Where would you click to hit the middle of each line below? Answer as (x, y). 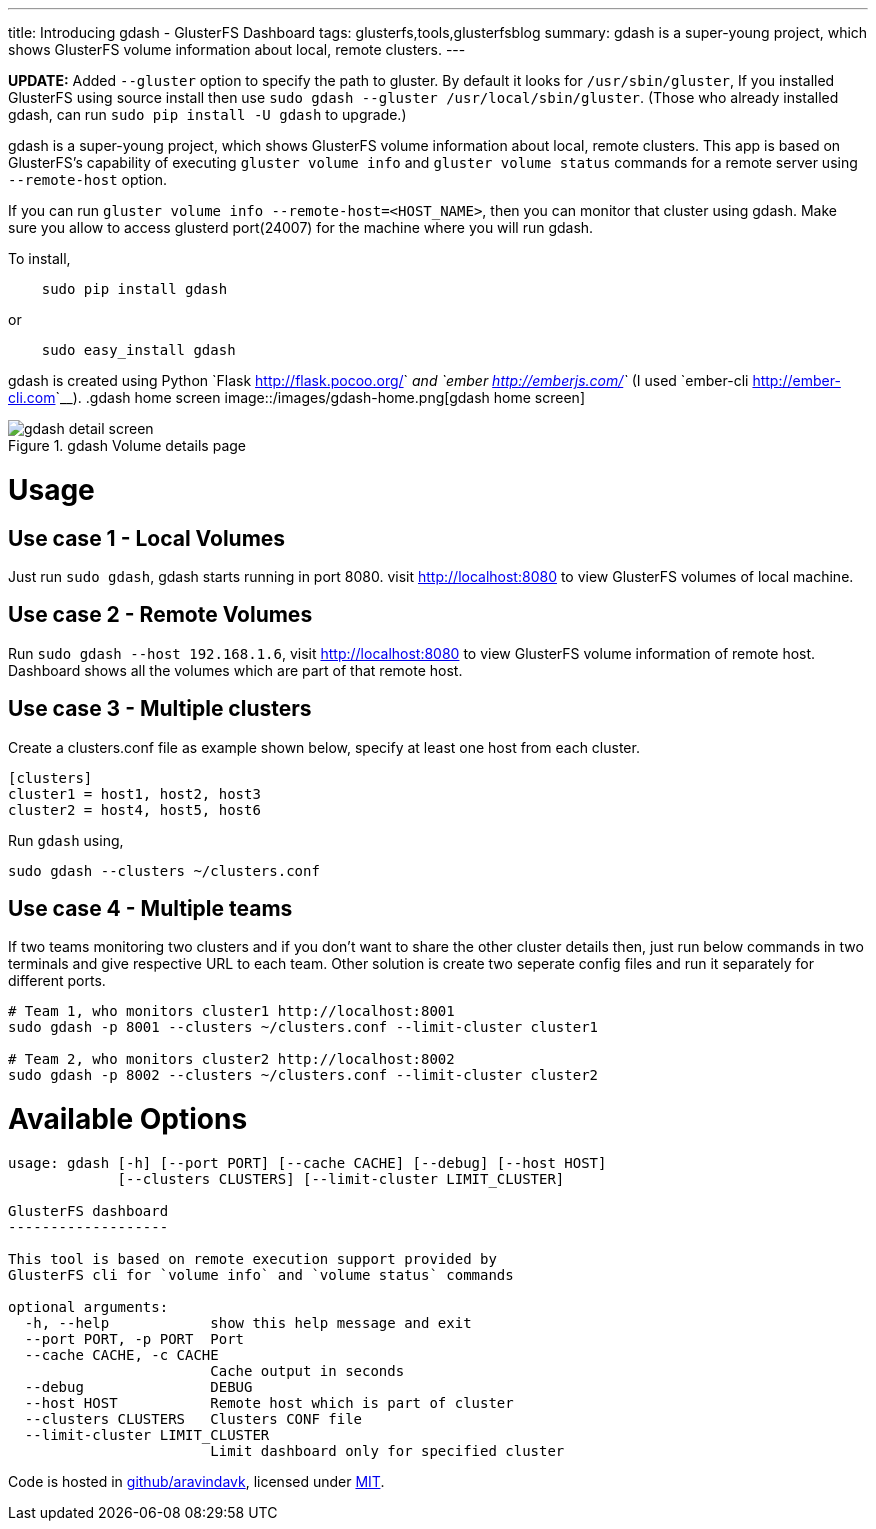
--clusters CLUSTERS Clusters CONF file (193, 1418)
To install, (39, 258)
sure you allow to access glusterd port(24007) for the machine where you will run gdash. (301, 227)
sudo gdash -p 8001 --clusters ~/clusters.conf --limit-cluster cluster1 (303, 1027)
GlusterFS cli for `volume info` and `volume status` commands (261, 1274)
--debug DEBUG (138, 1386)
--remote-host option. (88, 179)
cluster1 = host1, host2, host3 (134, 793)
